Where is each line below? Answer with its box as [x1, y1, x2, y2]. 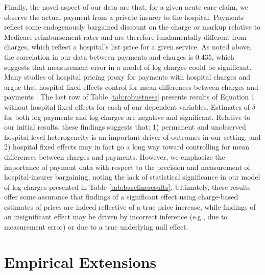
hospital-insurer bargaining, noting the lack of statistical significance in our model [4, 171, 260, 182]
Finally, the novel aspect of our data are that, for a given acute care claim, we [4, 2, 248, 12]
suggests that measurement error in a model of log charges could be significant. [4, 61, 252, 72]
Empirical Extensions [4, 251, 157, 272]
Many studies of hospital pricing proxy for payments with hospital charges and [4, 71, 251, 82]
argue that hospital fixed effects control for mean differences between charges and [4, 81, 258, 92]
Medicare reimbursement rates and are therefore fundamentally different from [4, 31, 247, 42]
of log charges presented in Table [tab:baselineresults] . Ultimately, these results [4, 181, 251, 192]
